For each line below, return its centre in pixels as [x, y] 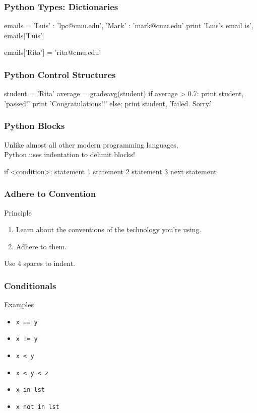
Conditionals [30, 285]
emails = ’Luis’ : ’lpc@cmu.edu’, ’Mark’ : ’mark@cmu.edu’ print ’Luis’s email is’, [129, 25]
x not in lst [38, 407]
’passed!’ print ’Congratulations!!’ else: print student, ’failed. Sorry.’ [108, 103]
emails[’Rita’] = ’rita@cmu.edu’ [53, 52]
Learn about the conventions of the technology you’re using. [109, 229]
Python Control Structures [60, 74]
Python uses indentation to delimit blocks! [70, 154]
